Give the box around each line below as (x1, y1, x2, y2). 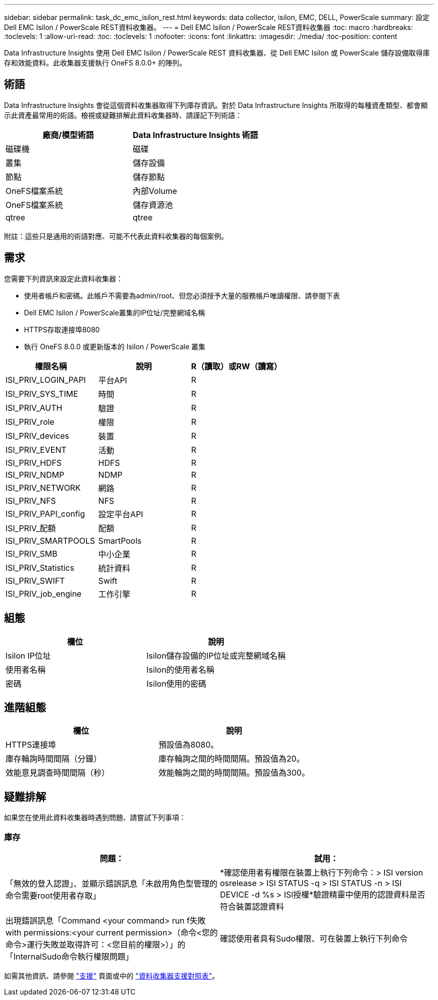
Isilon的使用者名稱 (146, 664, 214, 675)
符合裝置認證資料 (220, 901, 284, 912)
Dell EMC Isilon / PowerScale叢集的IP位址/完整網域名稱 (24, 308, 205, 317)
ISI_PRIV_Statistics (5, 562, 74, 573)
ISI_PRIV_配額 (5, 523, 56, 533)
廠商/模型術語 (42, 129, 94, 140)
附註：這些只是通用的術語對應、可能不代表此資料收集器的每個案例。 (4, 231, 228, 240)
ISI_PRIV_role (5, 416, 54, 427)
